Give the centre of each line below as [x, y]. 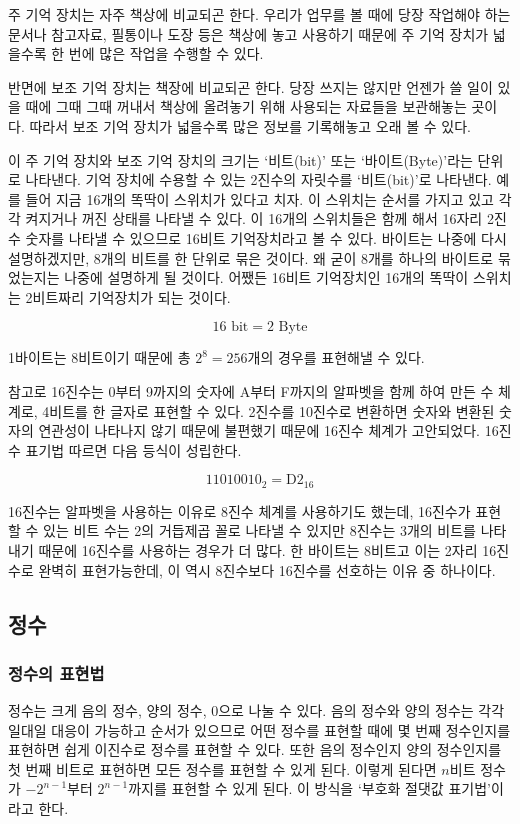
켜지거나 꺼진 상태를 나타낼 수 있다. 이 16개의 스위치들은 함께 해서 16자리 [254, 218]
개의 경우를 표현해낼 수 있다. [336, 357]
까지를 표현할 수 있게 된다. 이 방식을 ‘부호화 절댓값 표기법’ [309, 788]
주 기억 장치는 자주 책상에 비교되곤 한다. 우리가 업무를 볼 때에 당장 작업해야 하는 [259, 14]
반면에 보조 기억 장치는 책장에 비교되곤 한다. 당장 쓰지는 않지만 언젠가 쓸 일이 [250, 86]
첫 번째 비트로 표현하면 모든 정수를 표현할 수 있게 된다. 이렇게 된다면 [222, 768]
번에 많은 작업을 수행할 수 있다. [166, 53]
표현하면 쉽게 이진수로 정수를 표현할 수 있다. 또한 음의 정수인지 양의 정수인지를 [255, 749]
